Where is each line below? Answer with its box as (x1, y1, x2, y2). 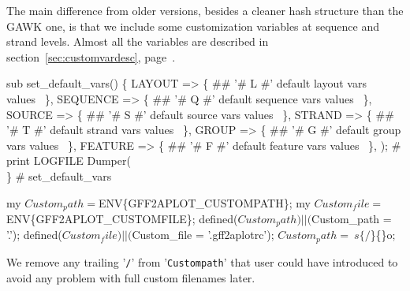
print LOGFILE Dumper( (6, 152, 131, 169)
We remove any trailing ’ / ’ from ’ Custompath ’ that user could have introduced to (6, 253, 398, 270)
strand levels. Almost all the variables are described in (6, 33, 269, 50)
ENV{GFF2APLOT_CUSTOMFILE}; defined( (6, 210, 238, 226)
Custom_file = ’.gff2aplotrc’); (132, 226, 274, 243)
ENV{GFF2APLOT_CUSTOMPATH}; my (99, 194, 311, 211)
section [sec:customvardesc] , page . (6, 48, 176, 65)
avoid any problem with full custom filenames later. (6, 269, 255, 285)
